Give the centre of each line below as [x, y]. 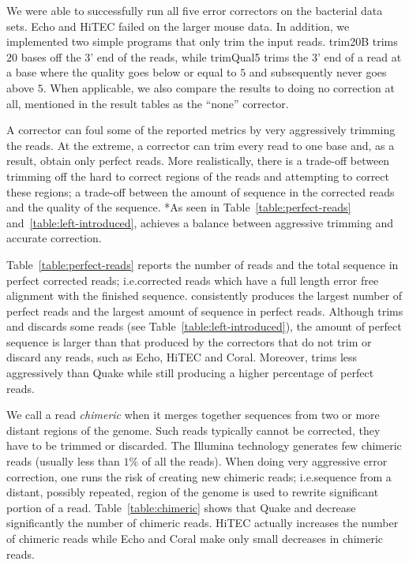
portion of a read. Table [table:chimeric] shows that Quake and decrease [181, 507]
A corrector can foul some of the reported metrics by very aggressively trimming [201, 130]
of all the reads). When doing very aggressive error [265, 461]
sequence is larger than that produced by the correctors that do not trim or [189, 341]
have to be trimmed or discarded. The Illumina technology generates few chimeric [204, 445]
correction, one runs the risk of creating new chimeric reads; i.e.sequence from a [199, 476]
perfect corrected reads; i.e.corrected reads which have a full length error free [193, 280]
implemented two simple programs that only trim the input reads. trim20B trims [202, 41]
